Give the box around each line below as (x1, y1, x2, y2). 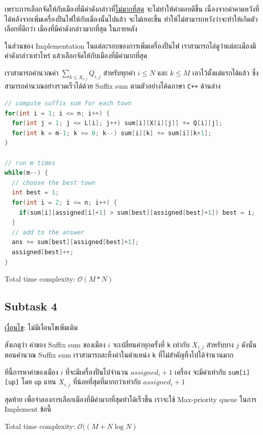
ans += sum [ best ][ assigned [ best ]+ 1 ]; (12, 239, 139, 246)
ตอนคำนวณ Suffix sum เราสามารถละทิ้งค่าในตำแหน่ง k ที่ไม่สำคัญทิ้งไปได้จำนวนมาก (5, 349, 234, 360)
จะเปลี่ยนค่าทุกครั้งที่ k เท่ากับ (112, 339, 190, 349)
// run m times (5, 159, 56, 167)
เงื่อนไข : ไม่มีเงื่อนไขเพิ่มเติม (5, 322, 78, 332)
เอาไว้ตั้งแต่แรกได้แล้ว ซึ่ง (192, 67, 259, 77)
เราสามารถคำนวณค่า (5, 67, 59, 77)
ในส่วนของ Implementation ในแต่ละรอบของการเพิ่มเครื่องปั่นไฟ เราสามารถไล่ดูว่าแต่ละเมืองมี (5, 40, 256, 51)
